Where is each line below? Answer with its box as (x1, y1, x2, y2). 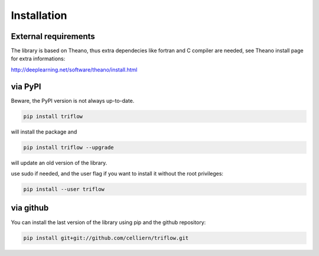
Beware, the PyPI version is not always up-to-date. (11, 97, 135, 104)
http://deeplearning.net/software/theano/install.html (11, 66, 138, 73)
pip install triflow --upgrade (23, 144, 115, 151)
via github (11, 203, 49, 213)
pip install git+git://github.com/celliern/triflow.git (23, 234, 189, 241)
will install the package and (11, 128, 77, 135)
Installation (11, 9, 67, 22)
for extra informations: (11, 55, 66, 62)
